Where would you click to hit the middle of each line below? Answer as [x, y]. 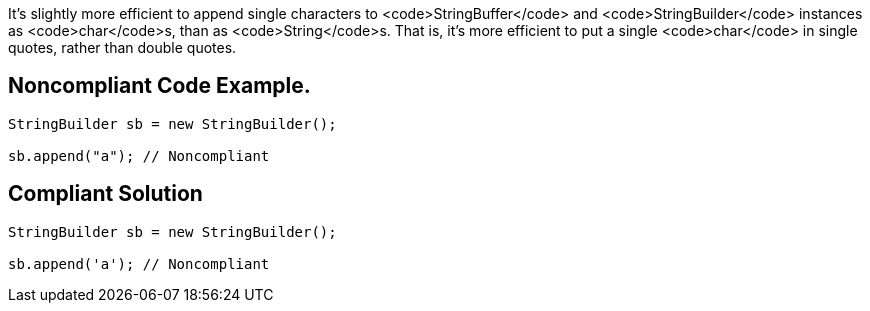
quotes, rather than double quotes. [122, 47]
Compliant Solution [105, 194]
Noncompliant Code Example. [159, 86]
